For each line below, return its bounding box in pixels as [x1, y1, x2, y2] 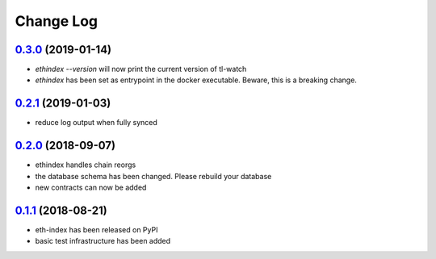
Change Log [15, 12, 99, 30]
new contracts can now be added [35, 182, 147, 193]
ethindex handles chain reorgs [35, 160, 136, 169]
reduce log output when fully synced [35, 118, 157, 127]
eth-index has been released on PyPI [35, 224, 158, 234]
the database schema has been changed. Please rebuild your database [35, 171, 272, 181]
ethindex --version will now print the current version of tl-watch [35, 65, 247, 74]
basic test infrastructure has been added [35, 236, 171, 246]
